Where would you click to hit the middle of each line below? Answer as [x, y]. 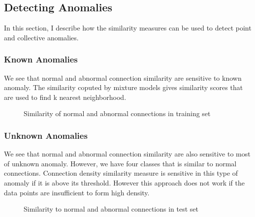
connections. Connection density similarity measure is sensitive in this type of [121, 173]
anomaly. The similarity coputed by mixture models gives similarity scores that [124, 87]
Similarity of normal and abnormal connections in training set [117, 113]
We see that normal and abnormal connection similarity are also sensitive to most [127, 154]
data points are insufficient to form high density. [77, 192]
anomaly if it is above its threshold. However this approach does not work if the [124, 182]
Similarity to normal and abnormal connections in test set [111, 209]
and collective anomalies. [41, 37]
